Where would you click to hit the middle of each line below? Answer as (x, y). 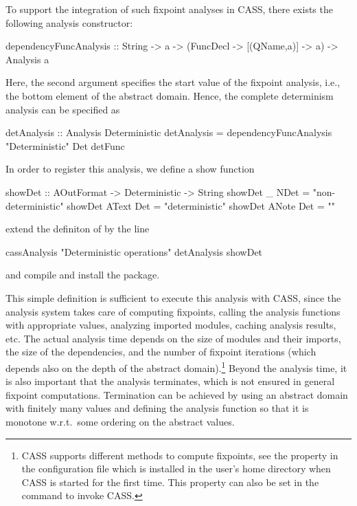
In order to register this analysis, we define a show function (130, 169)
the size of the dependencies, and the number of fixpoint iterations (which (161, 352)
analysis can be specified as (63, 109)
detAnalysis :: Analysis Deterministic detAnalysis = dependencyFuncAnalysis (169, 132)
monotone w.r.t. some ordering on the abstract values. (120, 421)
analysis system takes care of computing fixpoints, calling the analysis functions (173, 311)
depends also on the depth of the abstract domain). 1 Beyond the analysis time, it (176, 366)
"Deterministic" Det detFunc (65, 145)
